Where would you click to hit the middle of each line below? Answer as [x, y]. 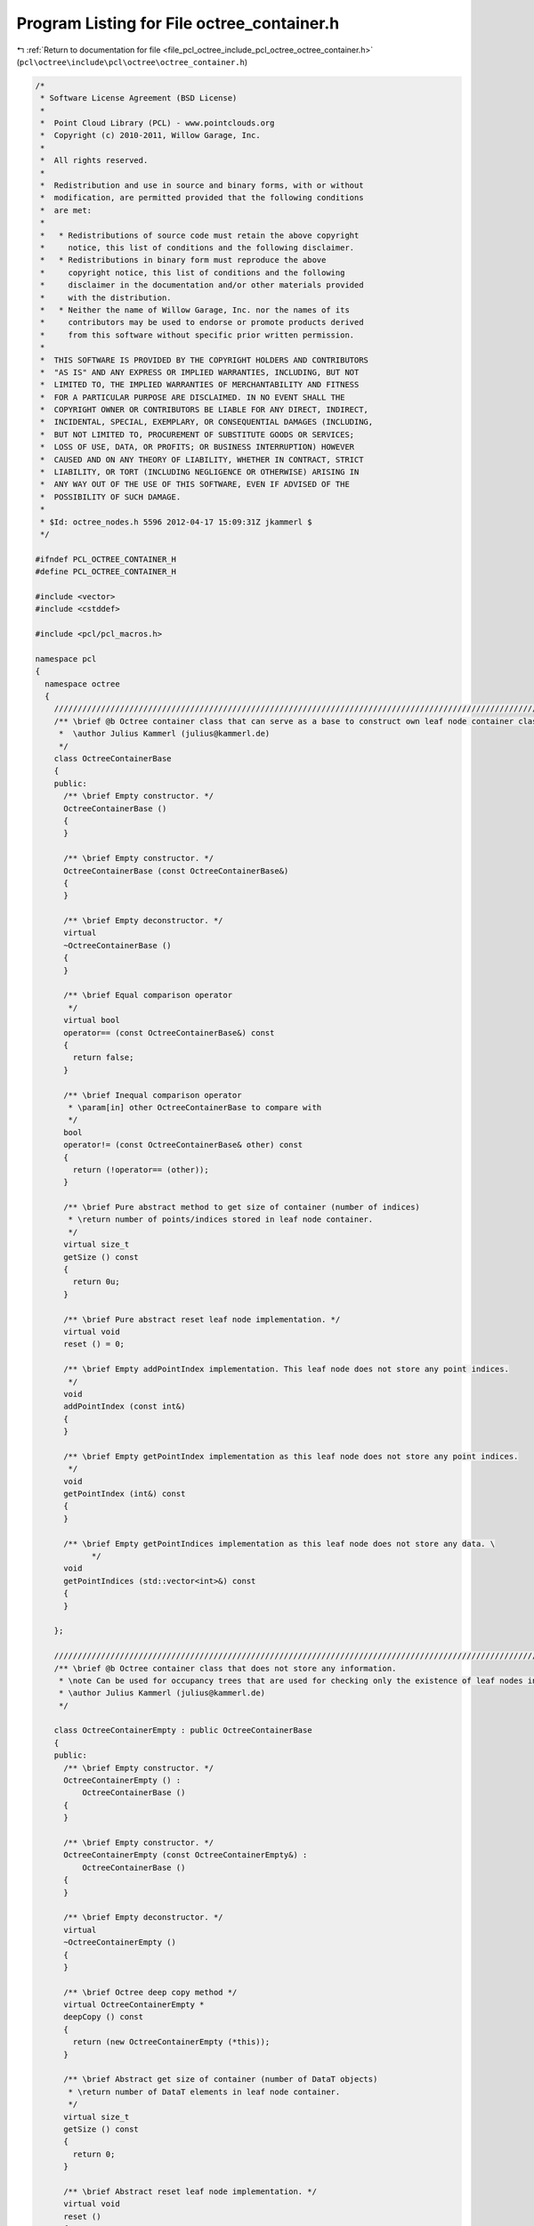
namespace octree [82, 684]
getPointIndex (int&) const [125, 1494]
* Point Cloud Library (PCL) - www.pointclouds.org [158, 123]
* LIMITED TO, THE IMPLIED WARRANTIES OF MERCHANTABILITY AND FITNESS [200, 385]
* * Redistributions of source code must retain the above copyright [200, 235]
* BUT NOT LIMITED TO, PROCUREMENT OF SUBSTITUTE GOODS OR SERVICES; [198, 435]
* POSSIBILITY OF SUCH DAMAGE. [111, 497]
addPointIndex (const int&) [125, 1406]
